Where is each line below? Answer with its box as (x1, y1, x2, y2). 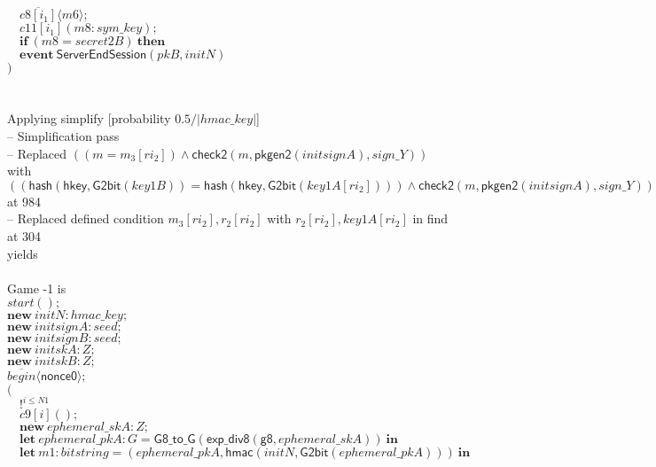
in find (412, 209, 449, 228)
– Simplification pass (7, 127, 120, 144)
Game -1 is (7, 278, 66, 297)
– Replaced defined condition (7, 209, 164, 228)
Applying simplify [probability (7, 109, 171, 128)
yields (7, 244, 38, 262)
